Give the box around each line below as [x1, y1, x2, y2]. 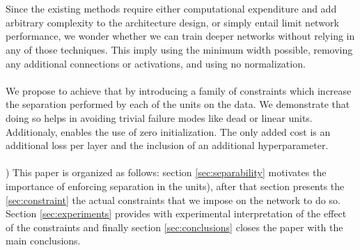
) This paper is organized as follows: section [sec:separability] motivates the [6, 165, 327, 180]
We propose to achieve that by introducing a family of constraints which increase [6, 83, 352, 97]
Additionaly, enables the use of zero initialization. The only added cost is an [6, 124, 331, 139]
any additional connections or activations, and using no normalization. [6, 56, 306, 70]
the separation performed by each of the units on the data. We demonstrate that [6, 97, 350, 111]
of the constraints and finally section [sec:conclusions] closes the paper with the [6, 219, 343, 234]
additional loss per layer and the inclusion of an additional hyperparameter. [6, 138, 329, 153]
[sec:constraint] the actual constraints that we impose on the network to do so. [6, 192, 341, 207]
